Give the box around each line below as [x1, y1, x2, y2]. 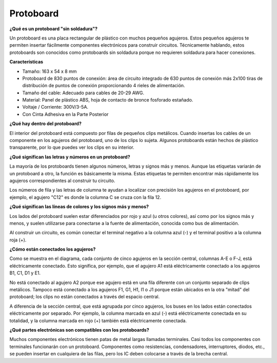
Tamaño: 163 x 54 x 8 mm [22, 68, 77, 74]
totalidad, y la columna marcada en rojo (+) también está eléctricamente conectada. [9, 317, 187, 324]
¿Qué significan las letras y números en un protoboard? [9, 154, 130, 160]
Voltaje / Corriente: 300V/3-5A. [22, 104, 89, 110]
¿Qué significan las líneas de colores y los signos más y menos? [9, 204, 149, 210]
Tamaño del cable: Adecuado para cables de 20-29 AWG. [22, 90, 145, 96]
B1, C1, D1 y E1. [9, 270, 41, 276]
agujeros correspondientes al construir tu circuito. [9, 177, 115, 184]
